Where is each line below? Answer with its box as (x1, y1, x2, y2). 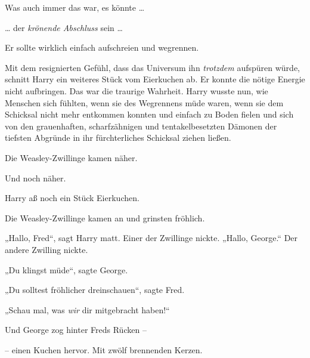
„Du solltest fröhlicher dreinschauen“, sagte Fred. (5, 283, 185, 296)
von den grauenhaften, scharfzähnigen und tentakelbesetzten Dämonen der (5, 119, 277, 132)
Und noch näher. (5, 171, 66, 184)
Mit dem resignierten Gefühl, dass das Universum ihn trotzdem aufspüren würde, (5, 61, 300, 73)
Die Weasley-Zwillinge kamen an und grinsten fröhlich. (5, 211, 205, 224)
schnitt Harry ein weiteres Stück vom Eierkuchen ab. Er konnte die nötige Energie (5, 73, 305, 85)
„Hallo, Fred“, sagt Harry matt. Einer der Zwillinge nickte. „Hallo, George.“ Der (5, 232, 298, 244)
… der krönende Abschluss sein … (5, 21, 123, 33)
